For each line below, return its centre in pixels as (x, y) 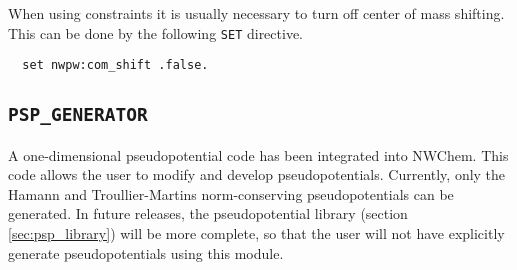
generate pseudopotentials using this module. (146, 252)
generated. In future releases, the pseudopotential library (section (208, 213)
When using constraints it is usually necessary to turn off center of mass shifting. (256, 13)
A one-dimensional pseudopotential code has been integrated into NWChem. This (258, 154)
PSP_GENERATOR (78, 115)
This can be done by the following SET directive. (156, 32)
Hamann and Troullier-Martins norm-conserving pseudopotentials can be (231, 193)
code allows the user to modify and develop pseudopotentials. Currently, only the (257, 174)
